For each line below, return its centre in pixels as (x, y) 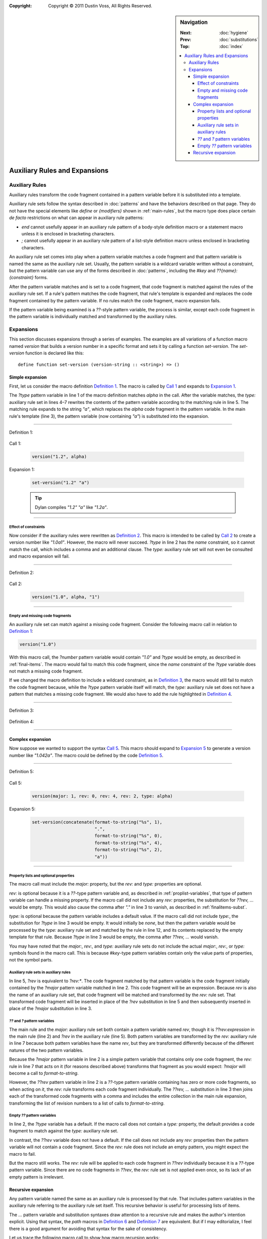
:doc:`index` (231, 47)
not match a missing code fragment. (46, 671)
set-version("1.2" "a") (61, 483)
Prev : (186, 40)
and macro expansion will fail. (40, 556)
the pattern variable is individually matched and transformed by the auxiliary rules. (93, 317)
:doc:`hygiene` (234, 33)
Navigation (194, 22)
